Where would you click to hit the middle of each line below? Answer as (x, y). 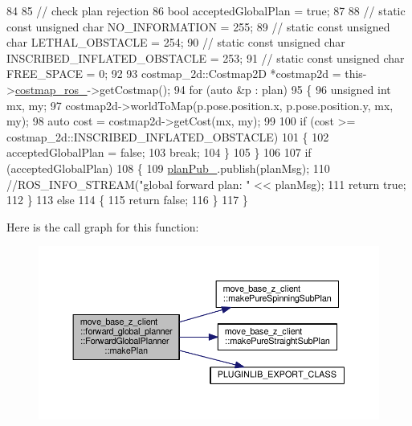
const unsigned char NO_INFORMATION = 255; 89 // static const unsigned (198, 26)
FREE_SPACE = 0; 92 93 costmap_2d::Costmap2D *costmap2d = (174, 74)
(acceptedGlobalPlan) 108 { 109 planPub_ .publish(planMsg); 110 (168, 168)
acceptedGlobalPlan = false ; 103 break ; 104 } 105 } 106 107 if (159, 152)
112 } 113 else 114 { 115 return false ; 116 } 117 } (127, 200)
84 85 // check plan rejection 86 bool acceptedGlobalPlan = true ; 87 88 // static (206, 10)
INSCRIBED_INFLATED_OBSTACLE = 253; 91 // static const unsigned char (206, 57)
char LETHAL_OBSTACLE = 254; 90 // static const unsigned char (176, 42)
